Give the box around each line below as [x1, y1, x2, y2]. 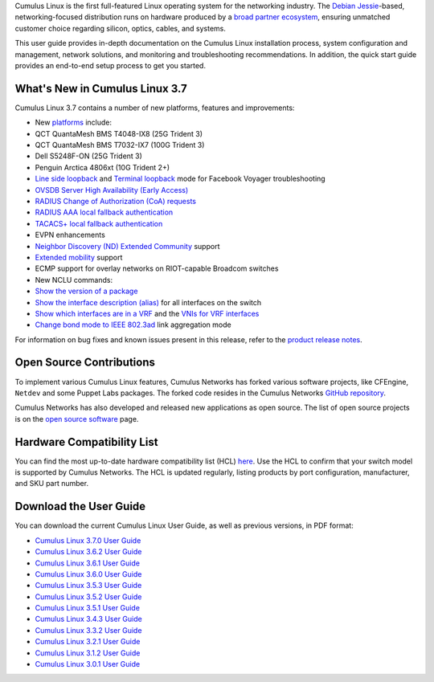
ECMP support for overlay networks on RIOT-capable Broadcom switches [35, 263, 279, 273]
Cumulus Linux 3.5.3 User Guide [35, 581, 142, 590]
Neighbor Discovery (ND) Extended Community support [35, 241, 220, 251]
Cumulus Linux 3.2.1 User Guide [35, 637, 141, 647]
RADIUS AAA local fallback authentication [35, 207, 174, 217]
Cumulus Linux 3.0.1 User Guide [35, 660, 141, 669]
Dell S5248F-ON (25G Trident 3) [35, 151, 142, 161]
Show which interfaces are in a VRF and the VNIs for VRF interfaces [35, 308, 260, 318]
